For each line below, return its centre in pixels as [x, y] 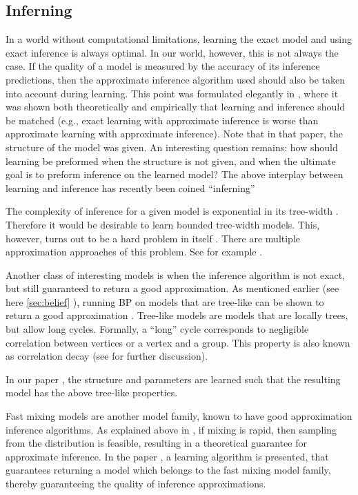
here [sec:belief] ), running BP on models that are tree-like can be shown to [165, 301]
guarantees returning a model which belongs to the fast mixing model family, [168, 470]
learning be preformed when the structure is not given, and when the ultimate [171, 161]
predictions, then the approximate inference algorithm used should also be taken [176, 79]
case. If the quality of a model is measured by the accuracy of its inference [163, 66]
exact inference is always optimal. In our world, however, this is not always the [172, 52]
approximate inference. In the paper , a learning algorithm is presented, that [167, 456]
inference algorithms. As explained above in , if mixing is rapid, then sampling [171, 429]
